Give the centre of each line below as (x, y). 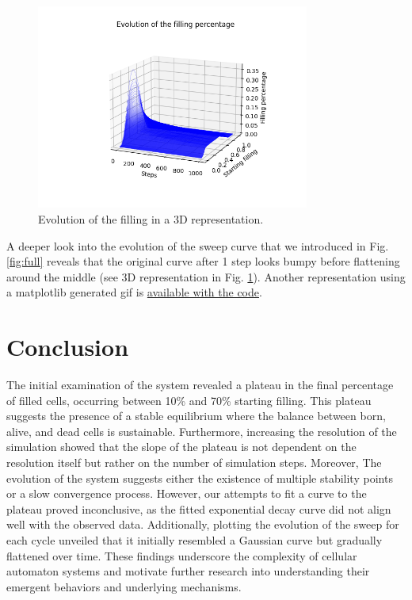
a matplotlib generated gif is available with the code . (134, 292)
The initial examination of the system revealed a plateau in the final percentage (200, 385)
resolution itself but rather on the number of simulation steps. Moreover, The (194, 462)
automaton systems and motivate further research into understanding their (188, 571)
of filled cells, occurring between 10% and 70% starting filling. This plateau (189, 400)
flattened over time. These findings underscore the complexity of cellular (182, 555)
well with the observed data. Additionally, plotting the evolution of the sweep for (203, 524)
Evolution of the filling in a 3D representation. (151, 218)
